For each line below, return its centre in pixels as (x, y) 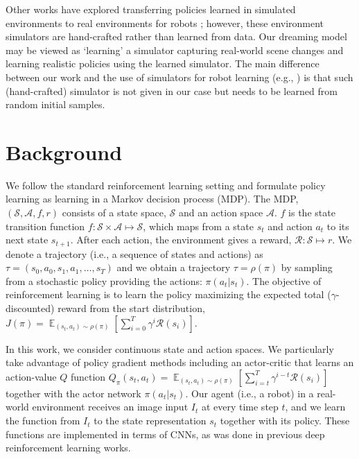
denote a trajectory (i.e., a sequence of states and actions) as (134, 253)
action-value (31, 376)
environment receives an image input (110, 407)
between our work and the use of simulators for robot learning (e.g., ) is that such (179, 77)
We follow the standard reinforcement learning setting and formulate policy (166, 185)
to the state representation (150, 421)
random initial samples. (55, 104)
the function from (43, 421)
